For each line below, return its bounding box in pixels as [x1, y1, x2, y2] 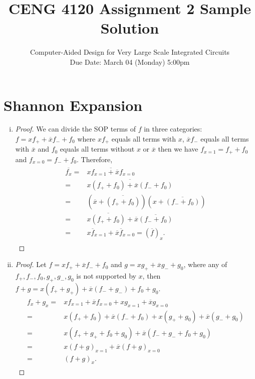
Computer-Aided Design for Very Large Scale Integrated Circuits [30, 47, 230, 57]
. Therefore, [76, 154, 113, 164]
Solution [100, 18, 159, 38]
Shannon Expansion [4, 94, 143, 115]
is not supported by [76, 271, 136, 281]
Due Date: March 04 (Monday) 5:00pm [70, 56, 190, 67]
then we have [158, 144, 198, 154]
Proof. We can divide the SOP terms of [15, 123, 136, 134]
